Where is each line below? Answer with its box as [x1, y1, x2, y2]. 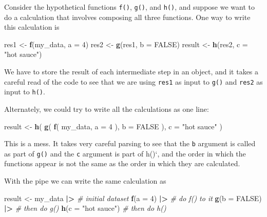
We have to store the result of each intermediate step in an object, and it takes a [4, 66, 259, 77]
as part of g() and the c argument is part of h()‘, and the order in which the [4, 148, 246, 159]
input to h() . [4, 86, 45, 97]
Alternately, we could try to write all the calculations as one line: [4, 103, 209, 114]
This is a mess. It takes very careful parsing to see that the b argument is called [4, 138, 256, 149]
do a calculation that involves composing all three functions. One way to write [4, 11, 251, 22]
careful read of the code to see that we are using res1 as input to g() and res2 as [4, 76, 263, 87]
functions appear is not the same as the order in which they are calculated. [4, 158, 240, 169]
